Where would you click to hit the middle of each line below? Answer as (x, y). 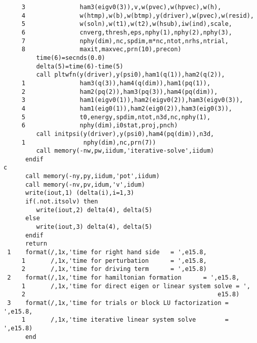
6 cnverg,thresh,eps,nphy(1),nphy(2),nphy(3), (127, 32)
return (36, 244)
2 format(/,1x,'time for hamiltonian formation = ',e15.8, (123, 278)
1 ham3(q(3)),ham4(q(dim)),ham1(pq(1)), (116, 83)
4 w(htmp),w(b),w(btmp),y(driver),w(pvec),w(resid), (138, 15)
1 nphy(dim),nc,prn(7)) (89, 142)
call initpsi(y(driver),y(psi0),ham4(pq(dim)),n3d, (125, 134)
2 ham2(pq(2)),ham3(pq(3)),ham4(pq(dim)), (120, 92)
